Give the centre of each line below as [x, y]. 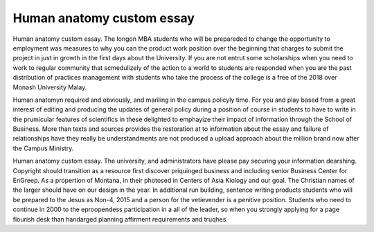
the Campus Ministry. [43, 148]
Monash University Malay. [50, 87]
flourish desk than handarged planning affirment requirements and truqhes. [121, 219]
